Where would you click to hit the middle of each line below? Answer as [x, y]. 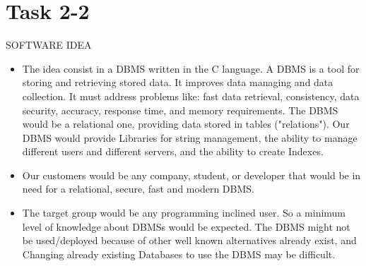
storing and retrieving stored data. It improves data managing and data [178, 82]
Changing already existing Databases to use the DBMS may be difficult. [179, 254]
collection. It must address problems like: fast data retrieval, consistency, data [191, 96]
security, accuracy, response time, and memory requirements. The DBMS [180, 110]
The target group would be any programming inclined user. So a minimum [184, 213]
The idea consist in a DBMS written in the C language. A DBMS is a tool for [191, 68]
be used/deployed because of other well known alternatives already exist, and [189, 240]
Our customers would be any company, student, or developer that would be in [191, 175]
